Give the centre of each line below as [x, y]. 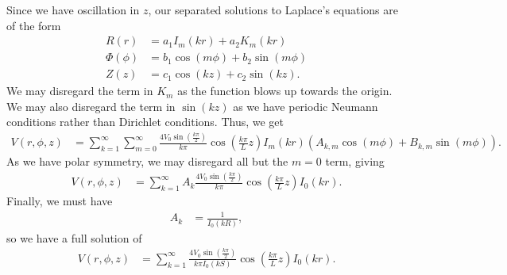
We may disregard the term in [80, 91]
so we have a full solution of [74, 237]
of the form [34, 25]
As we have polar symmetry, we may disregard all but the [147, 161]
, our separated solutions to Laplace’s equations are [273, 10]
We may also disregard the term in [91, 106]
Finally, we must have [60, 201]
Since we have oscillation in [73, 10]
